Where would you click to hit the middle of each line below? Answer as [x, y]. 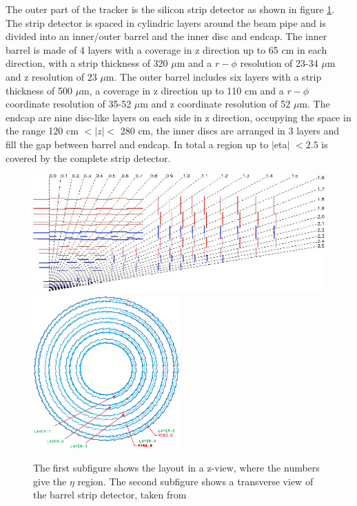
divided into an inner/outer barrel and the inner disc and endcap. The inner [166, 36]
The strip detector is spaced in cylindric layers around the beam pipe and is [166, 22]
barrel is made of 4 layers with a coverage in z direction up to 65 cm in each [166, 49]
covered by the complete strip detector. [88, 158]
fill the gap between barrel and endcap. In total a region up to [137, 144]
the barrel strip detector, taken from [110, 495]
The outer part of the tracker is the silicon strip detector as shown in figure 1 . [170, 9]
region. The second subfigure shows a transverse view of [195, 481]
